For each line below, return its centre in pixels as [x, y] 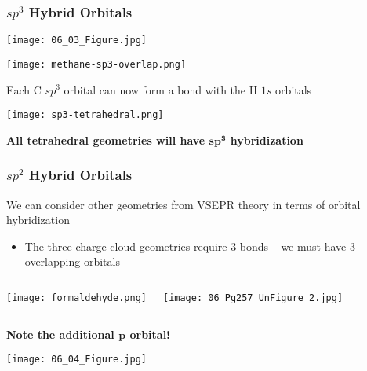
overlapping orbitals [72, 261]
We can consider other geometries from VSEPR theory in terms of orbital [183, 204]
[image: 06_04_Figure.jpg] [76, 360]
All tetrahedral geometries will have [106, 140]
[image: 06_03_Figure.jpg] [76, 40]
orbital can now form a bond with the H [161, 89]
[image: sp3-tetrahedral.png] [85, 115]
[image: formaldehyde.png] [76, 298]
